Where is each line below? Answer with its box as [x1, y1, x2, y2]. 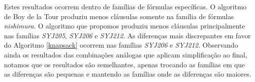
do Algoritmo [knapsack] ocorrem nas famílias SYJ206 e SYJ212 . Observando [4, 40, 238, 50]
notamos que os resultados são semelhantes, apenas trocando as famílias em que [4, 59, 245, 69]
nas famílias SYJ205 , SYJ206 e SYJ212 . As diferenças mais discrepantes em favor [4, 30, 251, 40]
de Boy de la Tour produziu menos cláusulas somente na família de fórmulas [4, 11, 234, 21]
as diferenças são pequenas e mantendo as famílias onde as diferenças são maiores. [4, 69, 252, 79]
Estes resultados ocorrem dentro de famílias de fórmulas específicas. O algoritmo [4, 1, 247, 11]
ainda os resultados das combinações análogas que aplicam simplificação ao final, [4, 49, 248, 59]
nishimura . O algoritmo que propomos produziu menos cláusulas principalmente [4, 21, 245, 31]
